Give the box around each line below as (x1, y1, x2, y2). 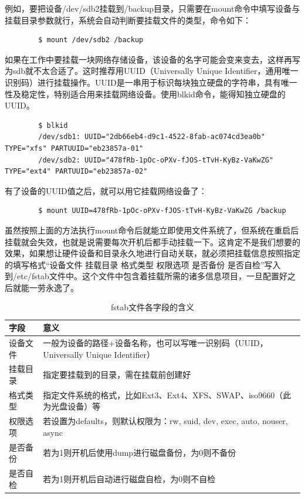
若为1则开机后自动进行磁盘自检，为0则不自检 (43, 472, 216, 485)
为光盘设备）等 (43, 400, 101, 412)
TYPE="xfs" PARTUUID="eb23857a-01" (5, 144, 144, 153)
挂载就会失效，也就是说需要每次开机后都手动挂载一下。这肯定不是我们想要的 (5, 235, 300, 248)
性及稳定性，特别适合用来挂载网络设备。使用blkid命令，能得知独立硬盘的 (5, 87, 286, 100)
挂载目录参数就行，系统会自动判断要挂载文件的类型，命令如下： (5, 13, 251, 26)
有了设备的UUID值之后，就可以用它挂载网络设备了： (5, 184, 207, 197)
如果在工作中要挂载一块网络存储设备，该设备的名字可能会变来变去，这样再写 (5, 53, 300, 65)
